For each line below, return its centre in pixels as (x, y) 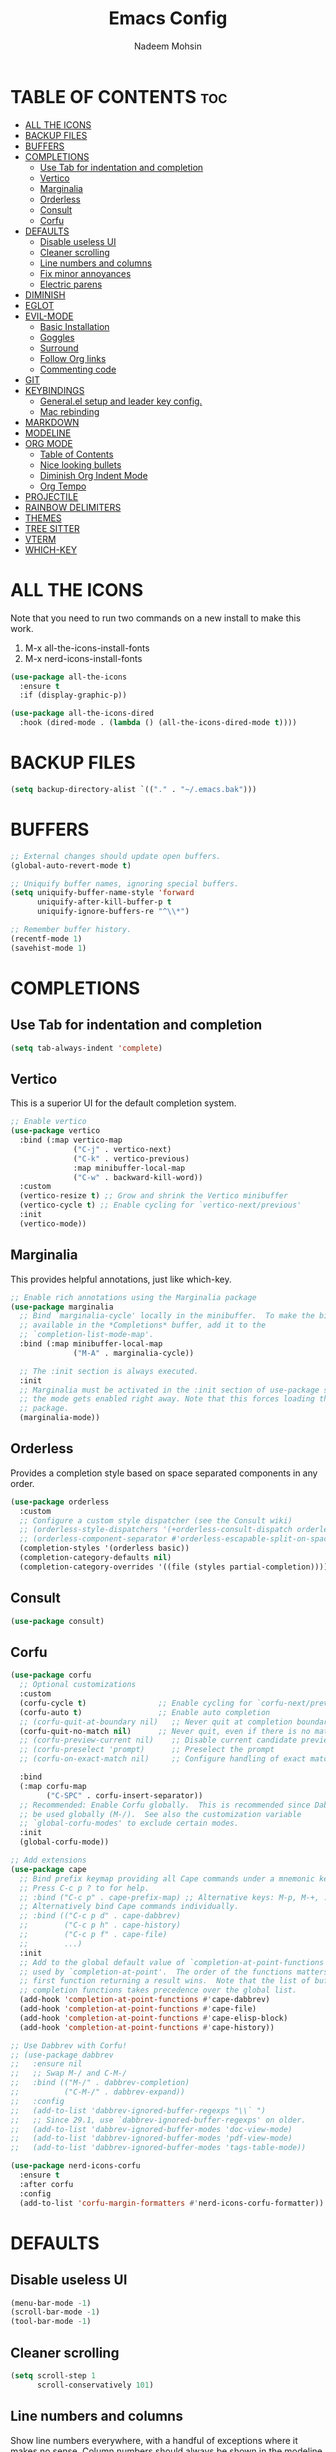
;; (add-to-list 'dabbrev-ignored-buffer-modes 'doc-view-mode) (151, 2129)
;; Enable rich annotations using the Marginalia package (133, 1297)
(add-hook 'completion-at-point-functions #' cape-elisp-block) (153, 2018)
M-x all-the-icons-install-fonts (87, 648)
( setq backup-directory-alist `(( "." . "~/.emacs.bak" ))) (133, 789)
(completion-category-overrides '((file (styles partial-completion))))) (176, 1567)
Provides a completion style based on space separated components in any (164, 1473)
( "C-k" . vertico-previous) (131, 1158)
